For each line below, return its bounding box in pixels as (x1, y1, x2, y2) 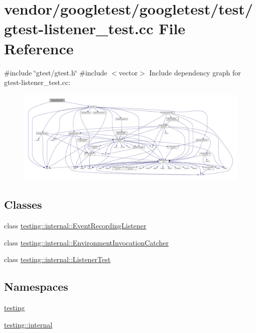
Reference (4, 38, 74, 58)
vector (118, 67, 138, 77)
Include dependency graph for (149, 67, 241, 77)
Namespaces (4, 279, 68, 294)
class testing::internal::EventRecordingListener (4, 220, 147, 231)
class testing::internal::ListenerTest (4, 254, 111, 265)
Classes (4, 197, 42, 212)
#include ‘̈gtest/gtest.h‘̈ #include (4, 67, 107, 77)
